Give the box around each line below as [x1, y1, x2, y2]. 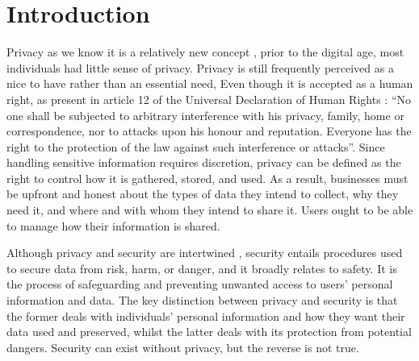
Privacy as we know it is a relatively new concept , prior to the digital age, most [6, 44, 404, 60]
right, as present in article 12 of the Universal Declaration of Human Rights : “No [6, 90, 411, 107]
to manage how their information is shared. [6, 217, 220, 234]
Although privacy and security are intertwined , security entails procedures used [6, 244, 403, 261]
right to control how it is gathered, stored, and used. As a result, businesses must [6, 169, 409, 186]
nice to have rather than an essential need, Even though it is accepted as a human [6, 75, 413, 92]
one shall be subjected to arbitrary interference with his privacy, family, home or [6, 106, 404, 123]
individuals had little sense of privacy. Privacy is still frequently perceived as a [6, 59, 394, 76]
